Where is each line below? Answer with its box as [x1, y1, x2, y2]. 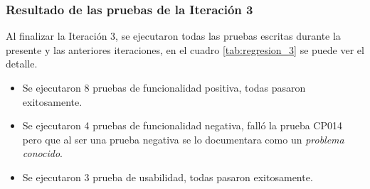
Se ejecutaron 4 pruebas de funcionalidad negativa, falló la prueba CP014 [22, 118, 343, 133]
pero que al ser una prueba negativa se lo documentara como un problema [22, 131, 344, 146]
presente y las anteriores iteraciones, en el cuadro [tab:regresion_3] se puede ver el [6, 42, 364, 57]
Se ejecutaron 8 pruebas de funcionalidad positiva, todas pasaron [22, 80, 306, 94]
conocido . [22, 146, 63, 161]
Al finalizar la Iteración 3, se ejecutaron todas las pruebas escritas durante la [6, 28, 341, 43]
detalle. [6, 56, 38, 71]
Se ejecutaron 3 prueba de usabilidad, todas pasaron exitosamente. [22, 169, 313, 184]
